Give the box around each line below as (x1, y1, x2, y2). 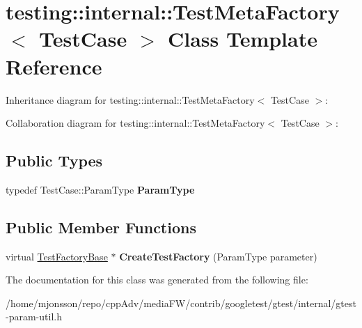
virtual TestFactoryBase (6, 249, 108, 263)
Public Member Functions (6, 216, 196, 237)
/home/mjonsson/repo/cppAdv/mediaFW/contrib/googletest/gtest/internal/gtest (6, 295, 356, 310)
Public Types (6, 150, 103, 171)
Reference (6, 52, 102, 80)
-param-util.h (6, 309, 62, 324)
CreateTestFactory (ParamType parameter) (119, 249, 317, 263)
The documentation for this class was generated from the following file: (6, 272, 308, 287)
